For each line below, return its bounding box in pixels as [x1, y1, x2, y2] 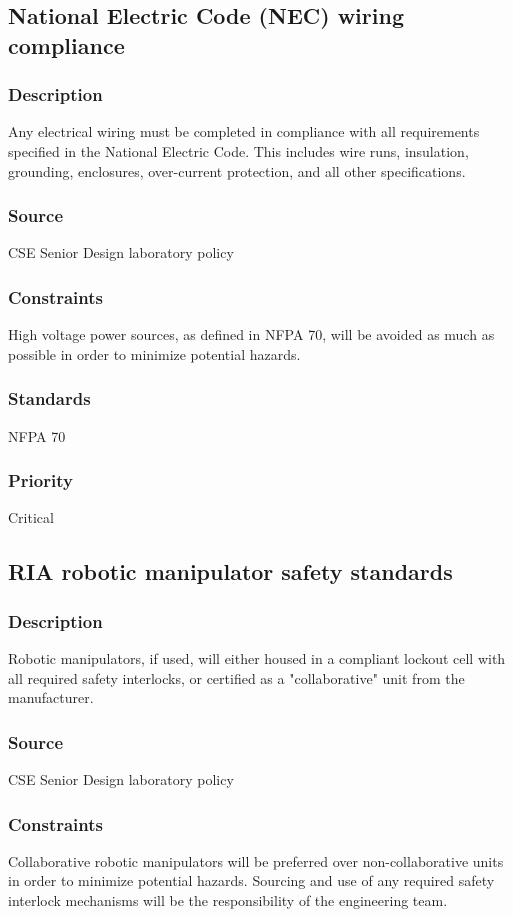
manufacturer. [8, 687, 94, 708]
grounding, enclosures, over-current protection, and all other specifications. [8, 160, 466, 181]
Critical [8, 507, 54, 528]
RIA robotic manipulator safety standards [8, 556, 453, 587]
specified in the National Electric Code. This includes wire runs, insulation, [8, 140, 469, 161]
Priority [8, 468, 73, 493]
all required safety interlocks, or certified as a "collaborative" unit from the [8, 667, 465, 688]
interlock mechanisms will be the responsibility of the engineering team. [8, 890, 448, 911]
